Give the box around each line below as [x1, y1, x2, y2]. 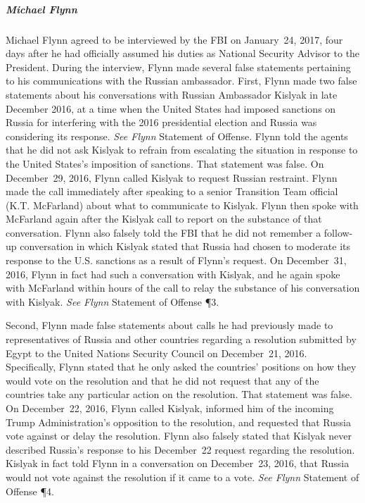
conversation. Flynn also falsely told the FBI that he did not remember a [6, 225, 321, 240]
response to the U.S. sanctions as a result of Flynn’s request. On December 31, [6, 253, 347, 268]
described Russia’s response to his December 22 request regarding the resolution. [6, 442, 355, 457]
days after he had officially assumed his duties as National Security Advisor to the [6, 46, 360, 61]
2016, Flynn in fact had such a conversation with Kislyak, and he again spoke [6, 266, 340, 281]
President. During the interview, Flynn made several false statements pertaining [6, 59, 351, 74]
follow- [324, 225, 353, 240]
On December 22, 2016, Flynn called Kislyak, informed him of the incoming [6, 401, 334, 415]
